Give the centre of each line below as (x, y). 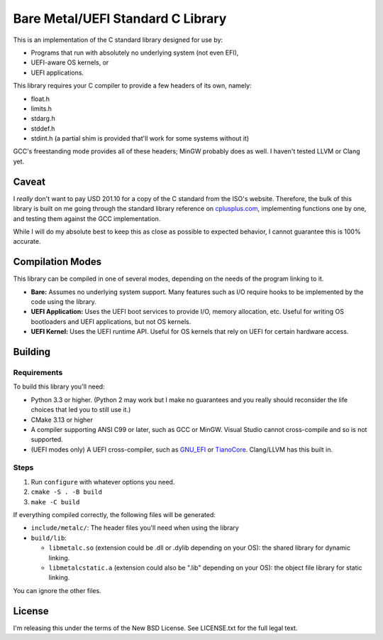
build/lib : (49, 538)
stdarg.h (43, 119)
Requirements (38, 372)
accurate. (27, 242)
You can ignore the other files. (57, 590)
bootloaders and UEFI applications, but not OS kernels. (111, 321)
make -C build (55, 502)
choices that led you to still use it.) (81, 410)
